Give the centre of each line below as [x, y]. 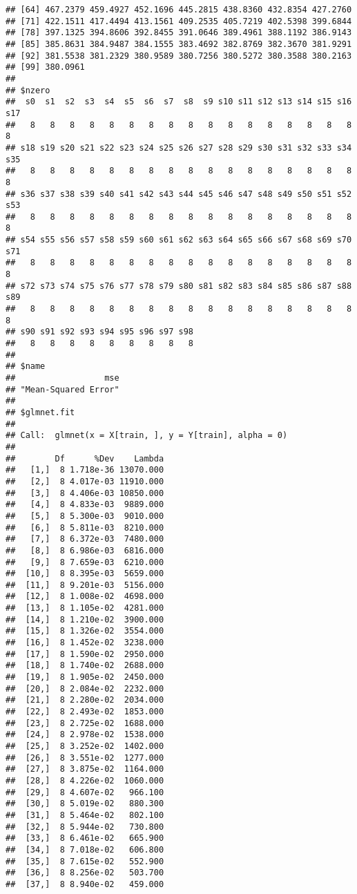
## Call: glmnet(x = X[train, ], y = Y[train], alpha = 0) [147, 436]
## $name [26, 367]
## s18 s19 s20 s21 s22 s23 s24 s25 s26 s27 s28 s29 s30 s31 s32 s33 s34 [179, 148]
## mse [62, 378]
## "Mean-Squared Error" [62, 389]
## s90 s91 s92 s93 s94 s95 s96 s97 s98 [100, 332]
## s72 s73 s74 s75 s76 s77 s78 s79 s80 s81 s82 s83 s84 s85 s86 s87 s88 [179, 286]
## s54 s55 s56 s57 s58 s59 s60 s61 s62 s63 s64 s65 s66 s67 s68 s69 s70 [179, 240]
